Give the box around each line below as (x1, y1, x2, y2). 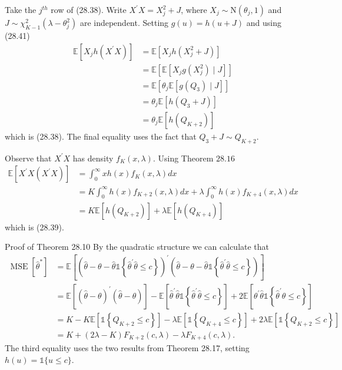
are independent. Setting (79, 16, 169, 28)
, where (181, 4, 207, 15)
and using (246, 16, 281, 28)
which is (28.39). (5, 220, 64, 233)
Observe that (5, 151, 52, 164)
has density (72, 151, 114, 164)
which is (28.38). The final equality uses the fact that (5, 130, 197, 142)
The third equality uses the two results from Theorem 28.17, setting (5, 342, 250, 354)
